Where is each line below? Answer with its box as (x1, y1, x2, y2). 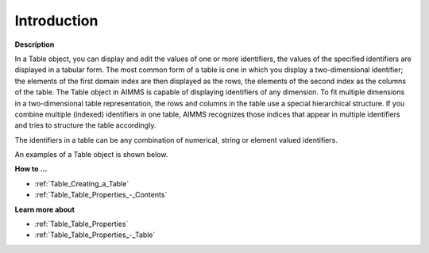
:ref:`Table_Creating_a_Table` (34, 178, 129, 188)
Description (14, 40, 55, 49)
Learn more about (14, 205, 75, 214)
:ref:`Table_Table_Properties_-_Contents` (34, 190, 168, 200)
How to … (14, 164, 48, 174)
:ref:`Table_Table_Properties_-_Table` (34, 230, 156, 240)
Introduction (14, 12, 99, 29)
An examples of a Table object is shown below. (14, 150, 168, 159)
